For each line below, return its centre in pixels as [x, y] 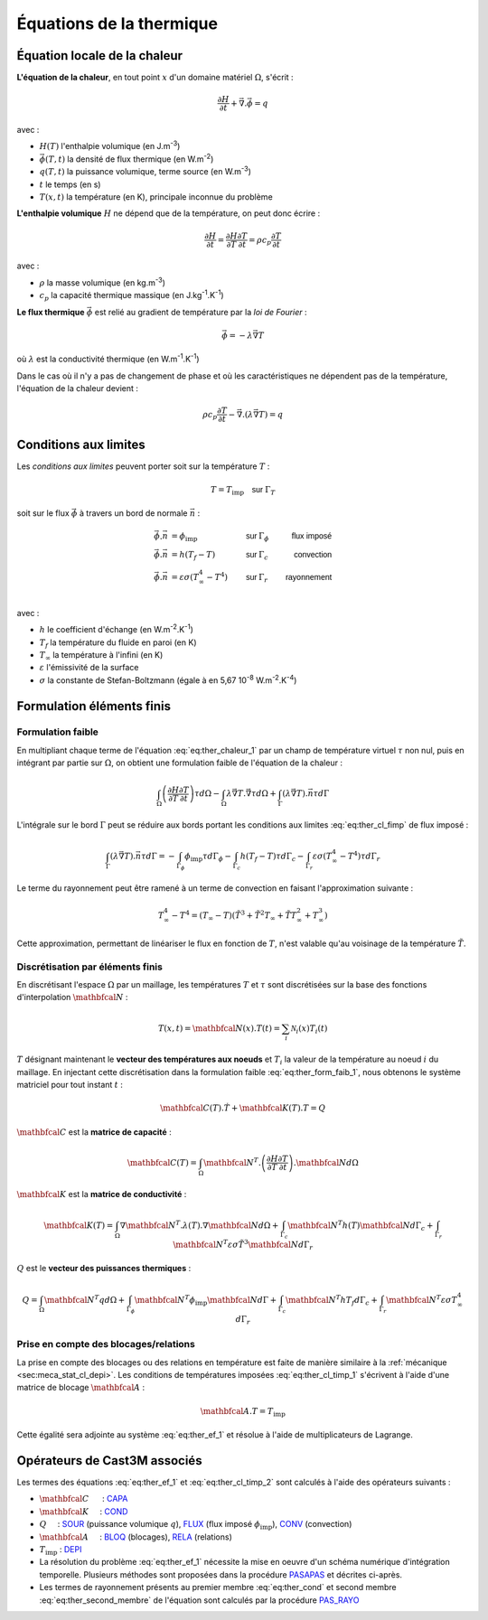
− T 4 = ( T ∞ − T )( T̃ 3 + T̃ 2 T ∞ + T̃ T [234, 916]
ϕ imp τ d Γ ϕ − [208, 857]
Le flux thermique [51, 312]
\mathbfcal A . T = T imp [243, 1412]
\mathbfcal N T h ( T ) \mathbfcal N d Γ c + [361, 1226]
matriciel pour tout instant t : [70, 1085]
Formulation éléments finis [94, 706]
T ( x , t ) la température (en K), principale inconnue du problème [156, 197]
